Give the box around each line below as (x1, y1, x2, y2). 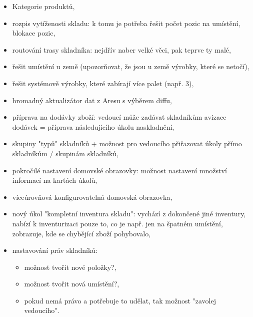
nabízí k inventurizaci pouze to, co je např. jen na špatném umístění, (12, 218, 223, 228)
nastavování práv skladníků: (12, 245, 97, 255)
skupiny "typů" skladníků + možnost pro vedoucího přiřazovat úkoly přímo (12, 138, 242, 149)
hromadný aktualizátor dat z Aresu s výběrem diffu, (12, 95, 172, 105)
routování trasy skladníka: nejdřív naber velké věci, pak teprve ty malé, (12, 44, 231, 55)
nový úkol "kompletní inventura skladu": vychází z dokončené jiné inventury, (12, 208, 246, 219)
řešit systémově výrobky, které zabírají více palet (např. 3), (12, 78, 194, 88)
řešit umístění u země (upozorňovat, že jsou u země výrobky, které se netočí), (12, 61, 249, 72)
